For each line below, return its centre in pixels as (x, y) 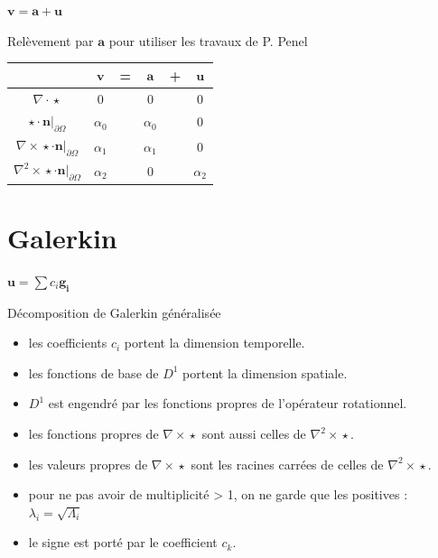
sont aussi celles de (254, 434)
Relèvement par (51, 40)
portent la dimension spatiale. (265, 372)
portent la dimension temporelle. (214, 343)
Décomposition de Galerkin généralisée (114, 312)
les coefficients (68, 343)
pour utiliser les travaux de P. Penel (208, 40)
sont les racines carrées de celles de (287, 464)
